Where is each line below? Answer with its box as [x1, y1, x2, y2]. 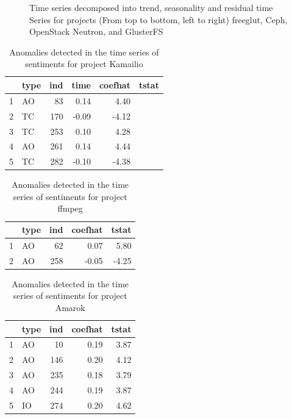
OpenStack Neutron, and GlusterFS [29, 25, 163, 38]
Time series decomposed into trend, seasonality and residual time [29, 1, 273, 13]
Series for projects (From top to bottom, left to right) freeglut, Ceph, [29, 13, 288, 26]
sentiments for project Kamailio [25, 57, 143, 70]
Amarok [55, 301, 85, 314]
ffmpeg [57, 202, 83, 215]
